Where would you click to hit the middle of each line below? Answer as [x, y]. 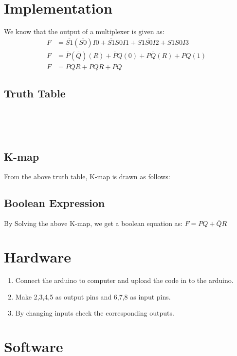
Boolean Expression [55, 203]
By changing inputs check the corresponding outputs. [95, 313]
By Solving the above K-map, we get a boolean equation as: [93, 223]
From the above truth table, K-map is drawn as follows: [87, 177]
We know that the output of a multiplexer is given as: [84, 31]
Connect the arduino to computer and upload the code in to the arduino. [124, 280]
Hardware [38, 256]
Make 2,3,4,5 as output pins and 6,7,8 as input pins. [93, 296]
